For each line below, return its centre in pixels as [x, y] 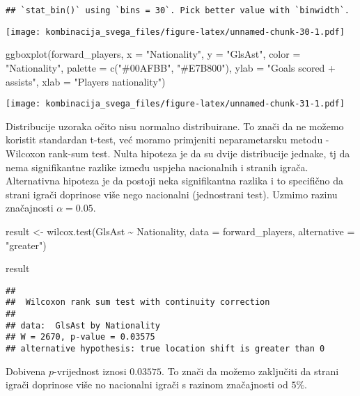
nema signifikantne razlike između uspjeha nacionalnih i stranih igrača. [157, 167]
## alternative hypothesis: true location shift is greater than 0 [165, 348]
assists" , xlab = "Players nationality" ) [86, 81]
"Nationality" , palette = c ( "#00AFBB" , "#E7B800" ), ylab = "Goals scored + [171, 67]
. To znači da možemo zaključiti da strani [250, 371]
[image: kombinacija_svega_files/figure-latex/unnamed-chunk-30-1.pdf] [175, 32]
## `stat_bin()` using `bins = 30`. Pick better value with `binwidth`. [178, 10]
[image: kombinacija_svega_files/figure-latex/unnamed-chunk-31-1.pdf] [175, 104]
